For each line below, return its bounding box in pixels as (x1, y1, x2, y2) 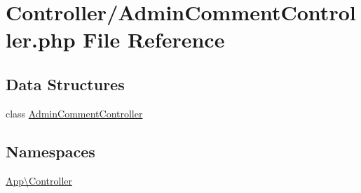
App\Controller (6, 173, 72, 187)
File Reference (83, 25, 225, 54)
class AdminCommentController (6, 106, 143, 120)
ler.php (6, 25, 76, 54)
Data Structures (6, 73, 125, 94)
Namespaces (6, 140, 95, 162)
